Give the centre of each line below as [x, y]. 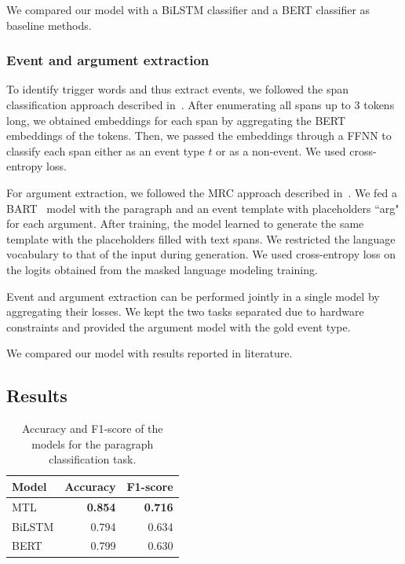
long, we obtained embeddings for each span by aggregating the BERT [176, 120]
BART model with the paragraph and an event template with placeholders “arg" [203, 208]
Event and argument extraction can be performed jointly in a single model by [193, 296]
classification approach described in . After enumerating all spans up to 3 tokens [201, 104]
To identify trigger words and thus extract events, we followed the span [178, 89]
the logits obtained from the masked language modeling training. [162, 269]
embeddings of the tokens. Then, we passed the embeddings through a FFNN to [199, 136]
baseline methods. [49, 25]
